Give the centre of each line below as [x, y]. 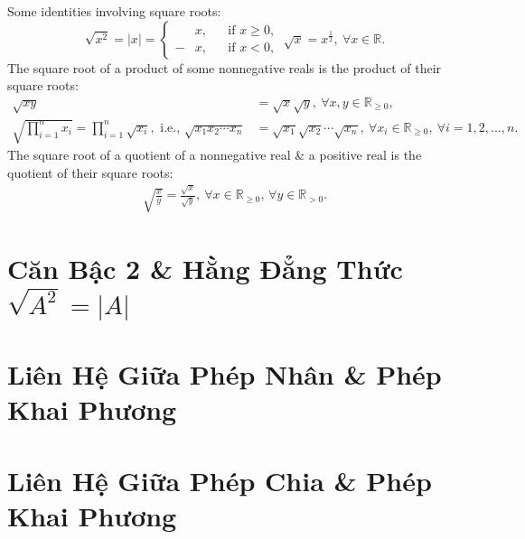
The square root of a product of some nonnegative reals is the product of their [225, 67]
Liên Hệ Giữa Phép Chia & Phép [220, 480]
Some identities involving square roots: [114, 11]
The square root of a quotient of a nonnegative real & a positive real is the [215, 155]
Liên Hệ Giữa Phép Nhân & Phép [225, 374]
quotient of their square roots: [90, 172]
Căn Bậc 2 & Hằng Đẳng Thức [205, 268]
